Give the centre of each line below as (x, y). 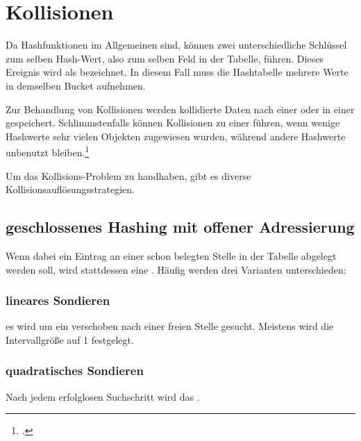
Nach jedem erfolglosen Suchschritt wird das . (103, 396)
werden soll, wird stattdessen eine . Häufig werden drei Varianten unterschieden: (176, 269)
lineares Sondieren (58, 300)
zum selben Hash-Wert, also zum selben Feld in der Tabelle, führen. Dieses (165, 58)
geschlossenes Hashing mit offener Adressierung (180, 227)
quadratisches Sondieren (75, 371)
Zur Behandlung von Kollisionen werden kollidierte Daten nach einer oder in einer (180, 109)
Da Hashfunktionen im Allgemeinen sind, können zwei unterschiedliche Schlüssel (176, 45)
